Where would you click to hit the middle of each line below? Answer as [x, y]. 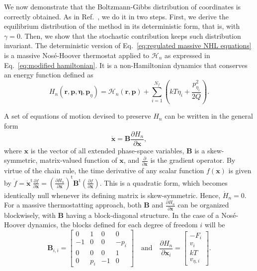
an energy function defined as [49, 75]
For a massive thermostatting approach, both [73, 205]
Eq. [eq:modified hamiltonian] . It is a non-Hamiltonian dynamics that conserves [126, 65]
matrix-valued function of [79, 160]
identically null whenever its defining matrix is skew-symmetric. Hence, [112, 195]
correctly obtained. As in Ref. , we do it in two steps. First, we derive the [116, 16]
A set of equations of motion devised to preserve [78, 116]
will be [215, 225]
